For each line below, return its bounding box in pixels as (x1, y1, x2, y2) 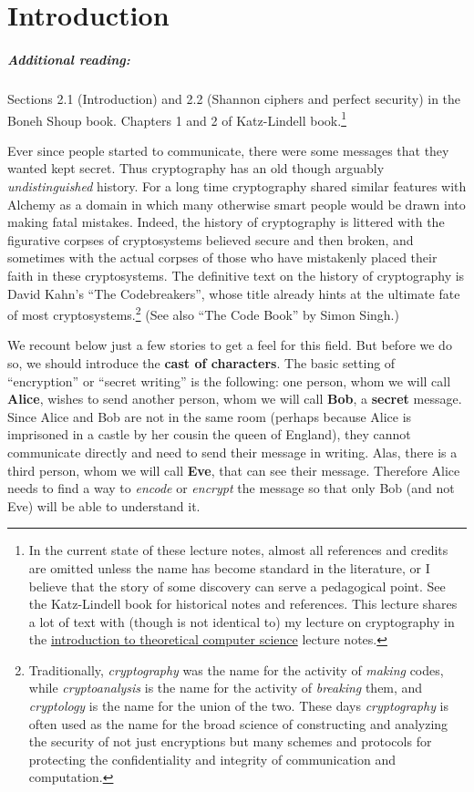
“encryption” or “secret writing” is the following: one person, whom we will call (7, 371, 451, 390)
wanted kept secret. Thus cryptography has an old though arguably (7, 159, 385, 178)
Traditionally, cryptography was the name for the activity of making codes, (28, 660, 444, 679)
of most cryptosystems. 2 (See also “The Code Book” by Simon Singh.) (7, 303, 399, 324)
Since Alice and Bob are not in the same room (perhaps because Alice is (7, 406, 412, 426)
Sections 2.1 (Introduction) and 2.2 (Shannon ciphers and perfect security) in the (7, 88, 461, 108)
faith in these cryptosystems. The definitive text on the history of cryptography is (7, 265, 465, 284)
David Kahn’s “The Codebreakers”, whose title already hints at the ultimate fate (7, 283, 460, 303)
